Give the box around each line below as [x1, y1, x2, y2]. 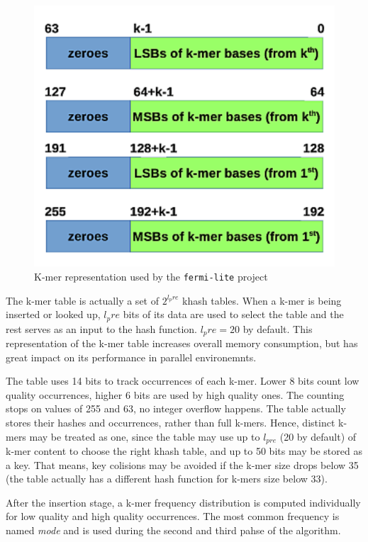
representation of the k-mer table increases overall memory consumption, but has [6, 336, 358, 350]
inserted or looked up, [6, 307, 101, 322]
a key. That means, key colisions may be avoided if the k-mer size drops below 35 [6, 457, 359, 472]
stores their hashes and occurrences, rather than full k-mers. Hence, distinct [6, 414, 335, 429]
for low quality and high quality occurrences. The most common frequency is [6, 509, 340, 524]
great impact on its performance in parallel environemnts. [6, 349, 257, 364]
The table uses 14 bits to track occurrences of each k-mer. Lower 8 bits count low [6, 373, 359, 388]
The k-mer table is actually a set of [6, 293, 159, 307]
